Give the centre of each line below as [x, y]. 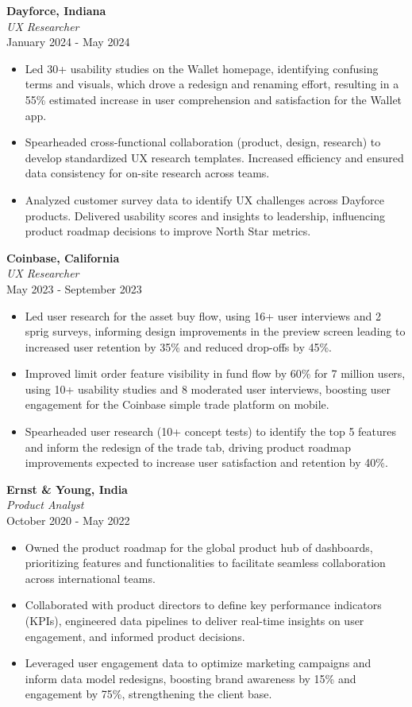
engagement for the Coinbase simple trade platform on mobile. [177, 404]
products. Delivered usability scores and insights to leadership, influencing [205, 215]
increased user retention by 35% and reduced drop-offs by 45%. [178, 346]
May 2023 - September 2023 [74, 288]
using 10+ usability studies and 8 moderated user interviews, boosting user [208, 388]
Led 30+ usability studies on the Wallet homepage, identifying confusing [202, 68]
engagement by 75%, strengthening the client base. [148, 694]
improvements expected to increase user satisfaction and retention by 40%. [206, 462]
